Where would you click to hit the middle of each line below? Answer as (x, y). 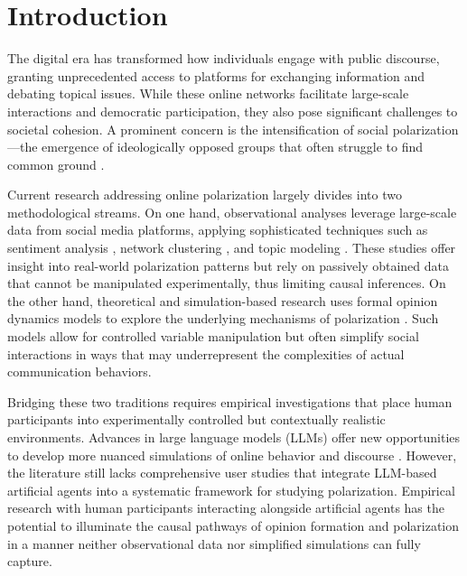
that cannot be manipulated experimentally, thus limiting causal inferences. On (227, 283)
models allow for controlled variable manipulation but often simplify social (213, 336)
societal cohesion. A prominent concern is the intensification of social (198, 129)
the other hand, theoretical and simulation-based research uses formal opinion (223, 300)
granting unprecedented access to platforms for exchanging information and (216, 75)
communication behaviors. (79, 372)
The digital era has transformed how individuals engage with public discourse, (224, 58)
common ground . (56, 164)
